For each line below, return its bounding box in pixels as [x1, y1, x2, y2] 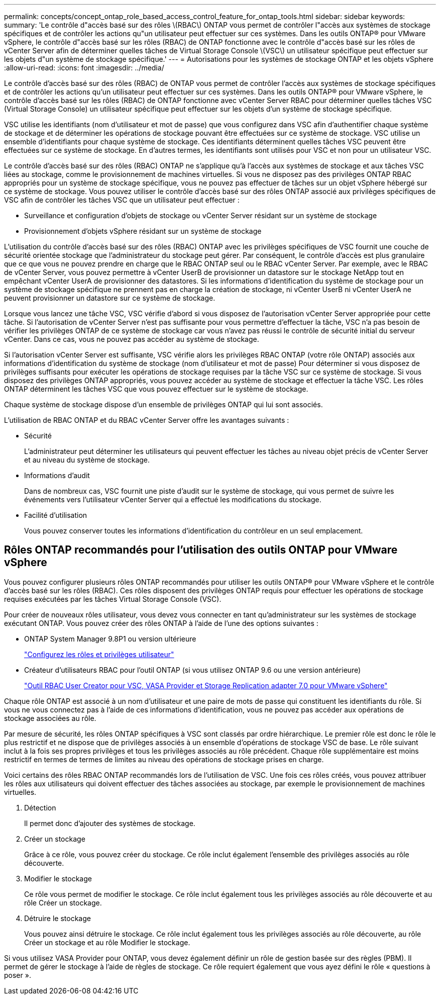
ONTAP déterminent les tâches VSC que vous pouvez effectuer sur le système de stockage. [4, 385, 308, 393]
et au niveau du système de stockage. [24, 456, 150, 464]
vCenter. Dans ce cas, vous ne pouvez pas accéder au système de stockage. [4, 335, 259, 343]
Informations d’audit [24, 471, 90, 480]
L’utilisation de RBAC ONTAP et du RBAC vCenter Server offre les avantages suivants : [4, 416, 289, 424]
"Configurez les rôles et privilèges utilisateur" [24, 650, 174, 659]
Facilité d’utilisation [24, 511, 87, 519]
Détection [24, 803, 56, 812]
